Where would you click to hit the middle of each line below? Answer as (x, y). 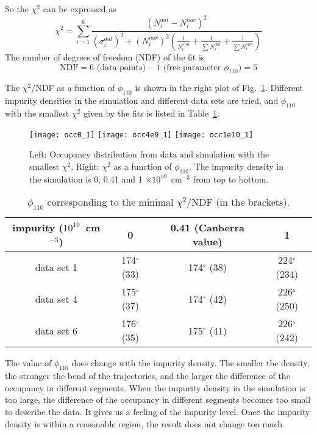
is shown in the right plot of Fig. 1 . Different (219, 88)
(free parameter (192, 67)
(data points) (121, 67)
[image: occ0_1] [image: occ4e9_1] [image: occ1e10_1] (141, 135)
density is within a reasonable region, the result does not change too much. (145, 423)
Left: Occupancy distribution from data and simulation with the (149, 154)
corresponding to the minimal (110, 202)
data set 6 (56, 330)
